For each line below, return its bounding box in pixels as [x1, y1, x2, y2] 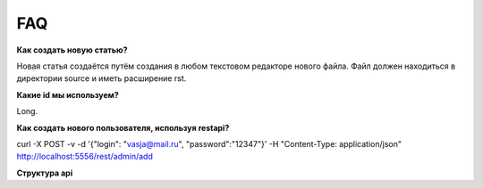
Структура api [16, 168, 73, 178]
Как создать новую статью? [16, 45, 128, 55]
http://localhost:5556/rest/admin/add [16, 151, 154, 162]
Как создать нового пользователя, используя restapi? [16, 122, 230, 133]
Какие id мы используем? [16, 89, 120, 100]
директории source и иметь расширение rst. [16, 73, 187, 84]
